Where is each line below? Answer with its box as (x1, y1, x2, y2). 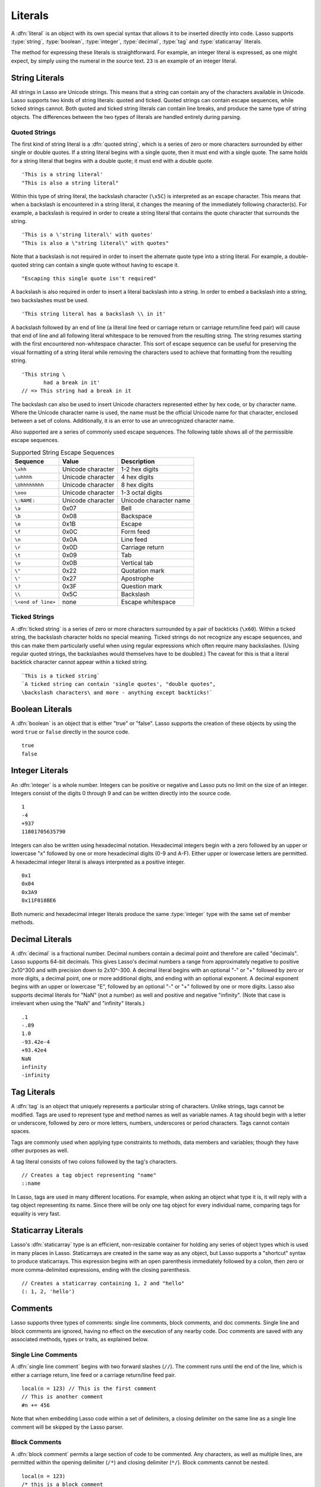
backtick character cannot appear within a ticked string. (11, 658, 148, 666)
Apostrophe (121, 575, 155, 583)
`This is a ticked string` (21, 672, 100, 679)
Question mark (121, 582, 163, 591)
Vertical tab (121, 559, 153, 567)
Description (121, 457, 155, 466)
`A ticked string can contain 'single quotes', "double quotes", (21, 681, 216, 688)
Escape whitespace (121, 598, 176, 606)
